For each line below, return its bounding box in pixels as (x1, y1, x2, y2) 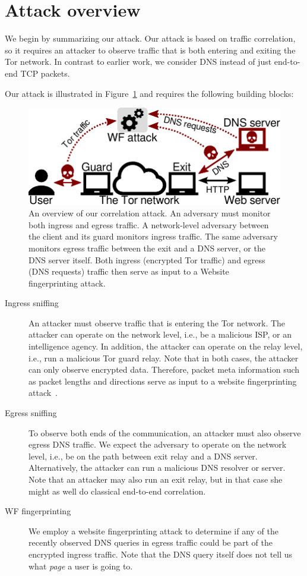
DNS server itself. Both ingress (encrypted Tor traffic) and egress (29, 253, 265, 266)
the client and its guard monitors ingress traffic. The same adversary (29, 230, 278, 243)
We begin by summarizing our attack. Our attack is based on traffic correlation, (5, 32, 296, 45)
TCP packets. (20, 67, 70, 79)
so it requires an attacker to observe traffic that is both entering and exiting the (5, 43, 296, 56)
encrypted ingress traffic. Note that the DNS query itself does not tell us (29, 547, 293, 560)
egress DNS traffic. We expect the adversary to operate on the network (29, 438, 287, 451)
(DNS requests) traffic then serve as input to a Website (29, 265, 229, 278)
